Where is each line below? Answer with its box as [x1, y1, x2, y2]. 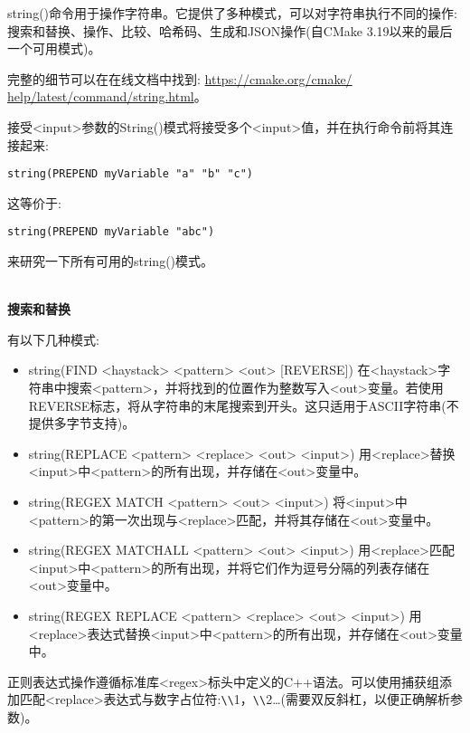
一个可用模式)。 [7, 39, 101, 58]
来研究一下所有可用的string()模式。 [7, 252, 214, 271]
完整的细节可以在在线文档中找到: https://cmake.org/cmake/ [7, 69, 352, 88]
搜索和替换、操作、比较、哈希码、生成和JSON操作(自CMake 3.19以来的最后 [7, 21, 453, 40]
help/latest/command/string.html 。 [7, 87, 207, 106]
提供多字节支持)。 [28, 414, 136, 433]
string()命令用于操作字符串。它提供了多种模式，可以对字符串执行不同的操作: [7, 4, 457, 22]
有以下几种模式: [7, 329, 99, 348]
